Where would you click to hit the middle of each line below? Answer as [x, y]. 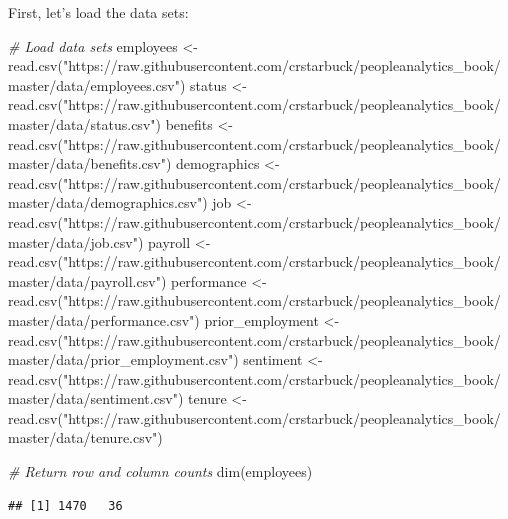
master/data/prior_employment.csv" [121, 359]
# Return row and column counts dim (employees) [160, 471]
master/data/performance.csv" [101, 319]
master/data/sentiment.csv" [93, 398]
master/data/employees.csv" [94, 84]
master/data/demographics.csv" [105, 202]
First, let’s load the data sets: [98, 12]
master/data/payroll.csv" [84, 280]
